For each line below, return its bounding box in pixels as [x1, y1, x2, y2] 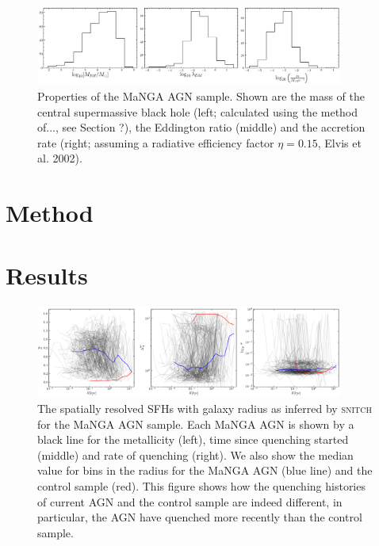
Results [6, 258, 88, 291]
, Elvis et [317, 134, 362, 151]
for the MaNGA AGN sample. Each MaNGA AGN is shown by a [37, 415, 354, 432]
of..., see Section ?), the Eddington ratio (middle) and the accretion [37, 119, 366, 136]
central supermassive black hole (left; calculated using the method [37, 103, 358, 120]
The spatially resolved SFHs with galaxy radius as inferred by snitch [37, 400, 373, 417]
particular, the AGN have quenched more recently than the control [37, 509, 362, 525]
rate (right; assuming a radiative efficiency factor [37, 134, 274, 151]
